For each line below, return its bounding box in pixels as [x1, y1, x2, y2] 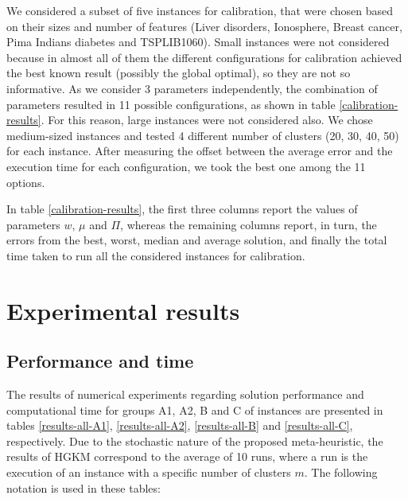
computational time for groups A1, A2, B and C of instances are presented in [6, 401, 383, 418]
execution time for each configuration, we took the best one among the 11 [6, 158, 366, 174]
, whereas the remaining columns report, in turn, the [120, 216, 377, 232]
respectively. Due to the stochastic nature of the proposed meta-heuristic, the [6, 432, 383, 449]
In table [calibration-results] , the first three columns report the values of [6, 201, 358, 217]
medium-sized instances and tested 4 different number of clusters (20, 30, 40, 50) [6, 127, 399, 143]
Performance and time [6, 349, 194, 373]
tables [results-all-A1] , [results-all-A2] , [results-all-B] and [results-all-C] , [6, 417, 353, 434]
